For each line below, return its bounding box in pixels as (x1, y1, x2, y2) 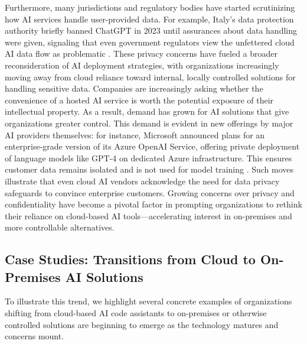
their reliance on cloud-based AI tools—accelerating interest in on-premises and (5, 209, 292, 222)
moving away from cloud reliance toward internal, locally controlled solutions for (5, 70, 296, 83)
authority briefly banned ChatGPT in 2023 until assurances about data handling (5, 24, 298, 37)
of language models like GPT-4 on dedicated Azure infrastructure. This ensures (5, 151, 292, 164)
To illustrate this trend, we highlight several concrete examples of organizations (5, 295, 292, 307)
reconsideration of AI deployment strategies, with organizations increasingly (5, 59, 279, 71)
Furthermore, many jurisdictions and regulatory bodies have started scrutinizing (5, 1, 295, 13)
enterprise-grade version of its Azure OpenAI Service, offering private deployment (5, 140, 300, 152)
